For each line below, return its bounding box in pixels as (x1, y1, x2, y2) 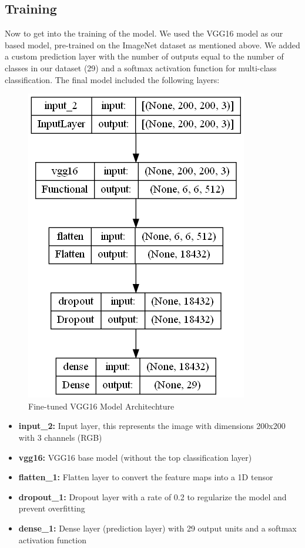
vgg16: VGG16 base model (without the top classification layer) (18, 451, 252, 463)
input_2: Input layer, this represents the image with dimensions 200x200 (18, 420, 286, 432)
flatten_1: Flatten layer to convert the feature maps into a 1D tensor (18, 471, 273, 483)
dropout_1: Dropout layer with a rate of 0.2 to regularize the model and (18, 490, 287, 503)
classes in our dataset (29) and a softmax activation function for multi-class (5, 61, 277, 74)
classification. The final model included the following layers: (5, 73, 220, 85)
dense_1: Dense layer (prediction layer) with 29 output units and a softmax (18, 521, 297, 534)
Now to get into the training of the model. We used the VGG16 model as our (5, 27, 283, 39)
